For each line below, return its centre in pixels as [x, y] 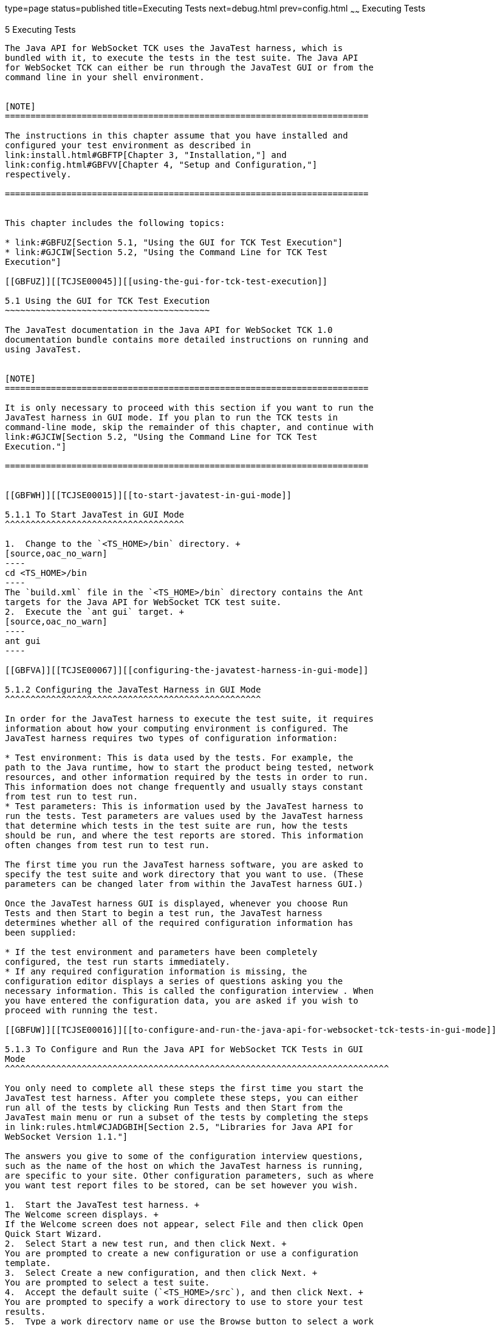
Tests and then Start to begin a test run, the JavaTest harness [164, 913]
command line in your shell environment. [105, 77]
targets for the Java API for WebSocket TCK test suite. [143, 602]
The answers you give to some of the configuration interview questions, [184, 1156]
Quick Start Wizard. [54, 1234]
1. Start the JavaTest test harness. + [102, 1204]
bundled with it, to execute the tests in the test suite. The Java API [182, 57]
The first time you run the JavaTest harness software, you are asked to [184, 864]
